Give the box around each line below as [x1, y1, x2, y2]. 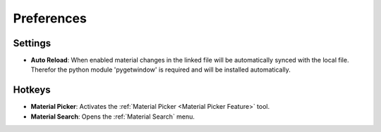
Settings [13, 37, 52, 49]
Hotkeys [13, 84, 51, 96]
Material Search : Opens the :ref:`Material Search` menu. [30, 112, 195, 121]
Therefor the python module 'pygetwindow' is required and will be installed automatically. [30, 65, 291, 74]
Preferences [13, 11, 87, 26]
